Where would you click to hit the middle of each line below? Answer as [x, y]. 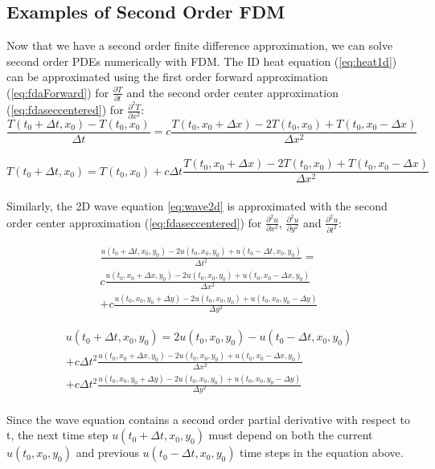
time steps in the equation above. [322, 453]
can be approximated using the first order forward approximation [167, 77]
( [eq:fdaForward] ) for [58, 92]
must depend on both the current [291, 435]
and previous [107, 453]
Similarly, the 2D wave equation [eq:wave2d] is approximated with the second [197, 206]
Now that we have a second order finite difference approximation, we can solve [200, 45]
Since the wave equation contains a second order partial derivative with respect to [209, 419]
